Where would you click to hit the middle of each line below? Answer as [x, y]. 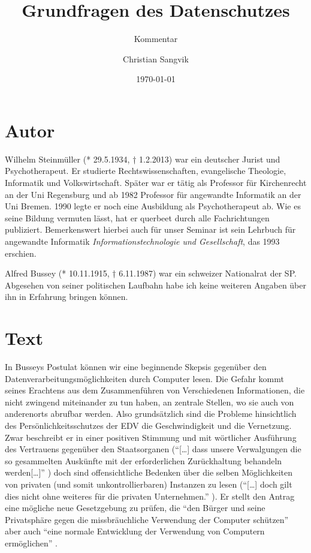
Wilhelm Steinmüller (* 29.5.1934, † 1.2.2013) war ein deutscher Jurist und [143, 159]
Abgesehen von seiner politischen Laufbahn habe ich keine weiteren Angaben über [156, 285]
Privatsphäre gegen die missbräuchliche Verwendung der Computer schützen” [147, 519]
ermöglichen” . [31, 543]
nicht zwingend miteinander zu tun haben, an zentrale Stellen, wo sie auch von [150, 402]
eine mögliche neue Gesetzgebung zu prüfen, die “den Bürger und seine [135, 508]
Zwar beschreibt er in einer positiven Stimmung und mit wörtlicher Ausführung [151, 437]
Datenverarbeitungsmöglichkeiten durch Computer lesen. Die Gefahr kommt [144, 378]
